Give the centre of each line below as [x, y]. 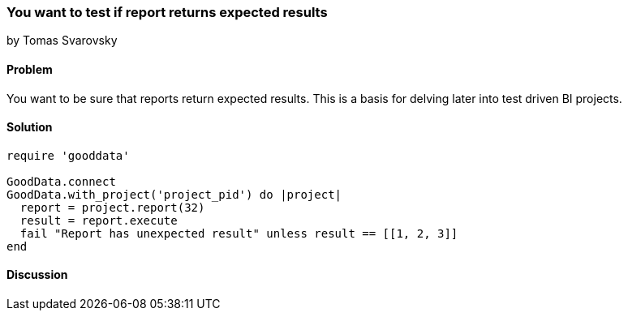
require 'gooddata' [68, 155]
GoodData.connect [61, 181]
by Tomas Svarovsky [62, 41]
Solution [30, 127]
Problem [30, 69]
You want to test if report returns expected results [167, 12]
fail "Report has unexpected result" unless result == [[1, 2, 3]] [239, 233]
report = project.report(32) [112, 207]
